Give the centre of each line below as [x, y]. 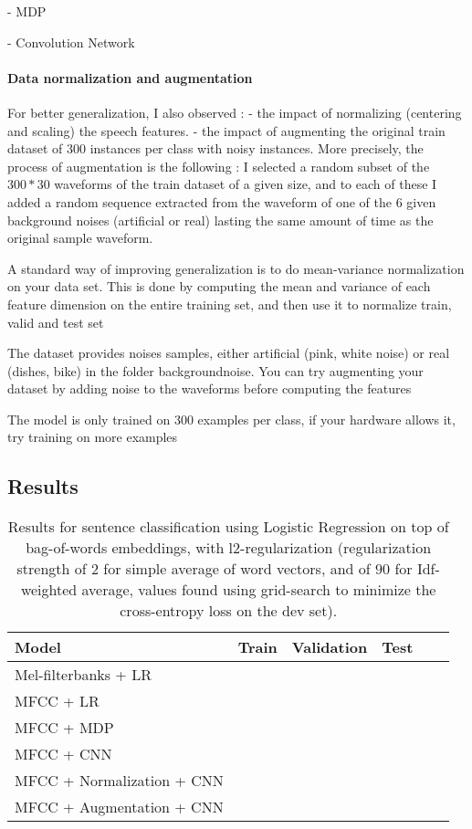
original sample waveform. [80, 238]
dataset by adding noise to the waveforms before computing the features [210, 388]
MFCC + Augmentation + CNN [119, 807]
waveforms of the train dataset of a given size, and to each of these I [246, 184]
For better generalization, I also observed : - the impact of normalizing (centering [235, 112]
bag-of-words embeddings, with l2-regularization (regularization [229, 548]
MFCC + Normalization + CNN [119, 781]
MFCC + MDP [64, 728]
